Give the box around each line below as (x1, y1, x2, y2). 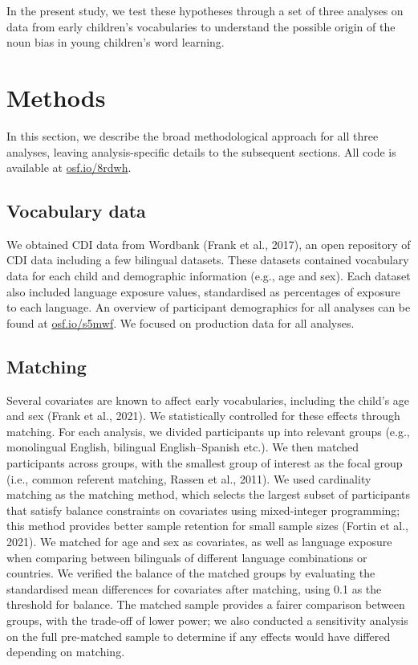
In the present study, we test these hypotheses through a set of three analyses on (6, 2, 404, 18)
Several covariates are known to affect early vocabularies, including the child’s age (6, 391, 410, 408)
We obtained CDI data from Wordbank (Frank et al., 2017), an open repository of (6, 235, 411, 252)
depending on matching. (6, 643, 125, 660)
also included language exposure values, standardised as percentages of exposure (6, 283, 400, 300)
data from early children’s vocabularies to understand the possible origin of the (6, 18, 396, 35)
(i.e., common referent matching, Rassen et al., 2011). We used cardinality (6, 470, 371, 487)
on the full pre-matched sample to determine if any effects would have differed (6, 627, 391, 644)
